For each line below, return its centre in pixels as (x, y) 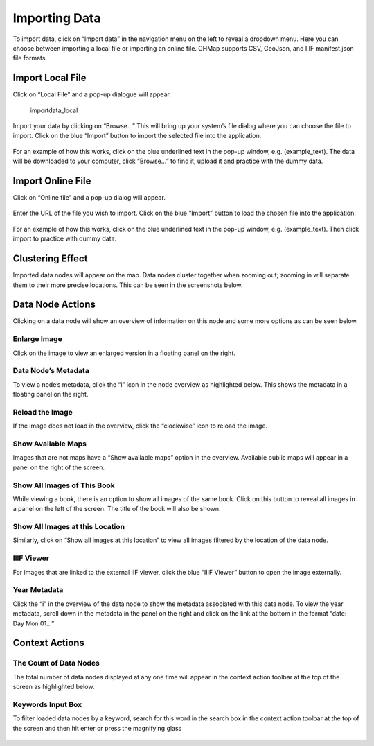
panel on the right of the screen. (59, 467)
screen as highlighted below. (54, 687)
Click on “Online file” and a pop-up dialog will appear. (89, 198)
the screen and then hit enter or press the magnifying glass (97, 728)
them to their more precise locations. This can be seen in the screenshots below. (128, 285)
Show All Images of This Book (64, 485)
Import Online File (52, 181)
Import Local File (50, 78)
